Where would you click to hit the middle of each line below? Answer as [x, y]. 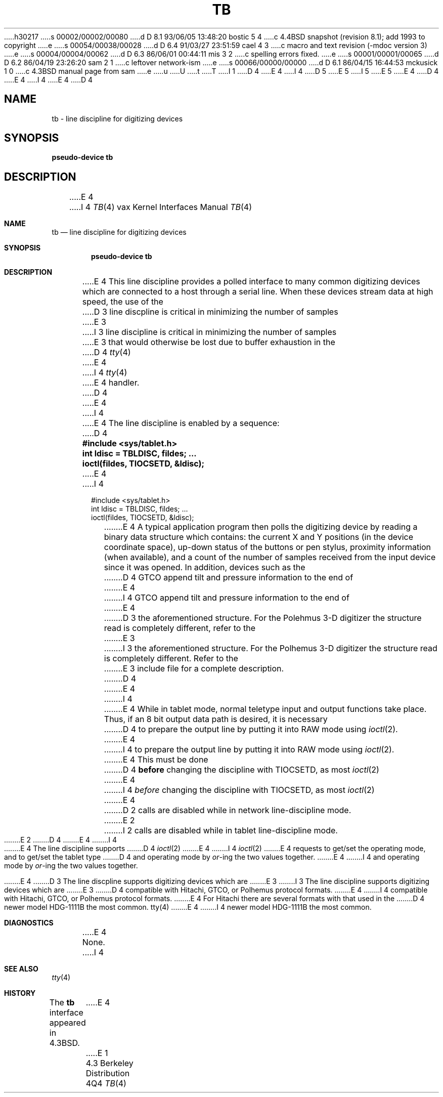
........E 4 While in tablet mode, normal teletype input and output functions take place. [265, 709]
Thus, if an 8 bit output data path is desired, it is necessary [216, 719]
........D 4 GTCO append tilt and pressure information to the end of [229, 578]
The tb [62, 1003]
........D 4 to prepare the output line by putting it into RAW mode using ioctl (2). [251, 729]
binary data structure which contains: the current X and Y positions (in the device [259, 537]
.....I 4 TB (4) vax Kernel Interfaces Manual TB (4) [161, 207]
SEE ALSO [21, 969]
